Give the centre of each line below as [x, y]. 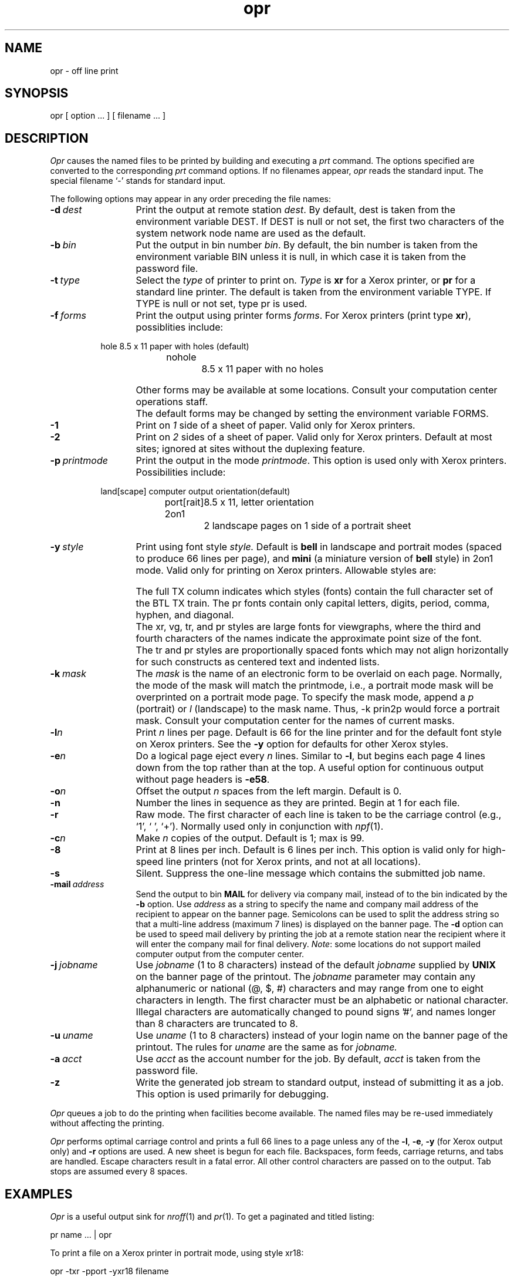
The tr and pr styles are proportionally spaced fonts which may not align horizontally [322, 650]
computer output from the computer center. [220, 954]
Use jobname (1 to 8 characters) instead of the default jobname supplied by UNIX [316, 965]
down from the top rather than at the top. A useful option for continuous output [310, 768]
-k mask [68, 674]
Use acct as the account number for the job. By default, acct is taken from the [308, 1059]
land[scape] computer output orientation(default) [195, 491]
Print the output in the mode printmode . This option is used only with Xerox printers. [321, 461]
